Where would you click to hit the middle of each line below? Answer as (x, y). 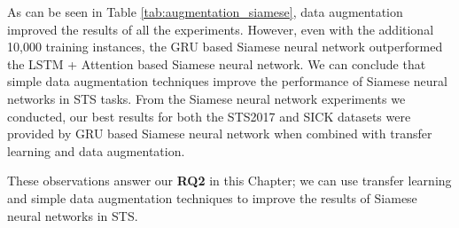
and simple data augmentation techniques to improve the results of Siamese (212, 197)
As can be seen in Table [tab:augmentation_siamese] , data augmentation (205, 12)
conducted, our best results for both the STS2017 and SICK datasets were (209, 116)
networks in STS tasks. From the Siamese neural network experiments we (206, 98)
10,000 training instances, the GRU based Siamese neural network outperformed (225, 47)
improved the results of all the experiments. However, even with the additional (221, 29)
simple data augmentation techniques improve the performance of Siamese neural (227, 81)
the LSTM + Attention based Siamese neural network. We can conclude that (217, 63)
